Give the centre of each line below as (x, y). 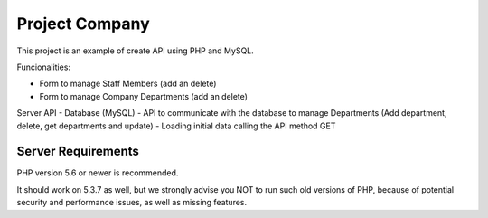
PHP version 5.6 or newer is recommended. (98, 173)
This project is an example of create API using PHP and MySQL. (136, 51)
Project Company (84, 24)
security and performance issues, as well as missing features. (132, 203)
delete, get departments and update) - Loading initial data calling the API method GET (176, 126)
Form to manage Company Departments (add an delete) (144, 96)
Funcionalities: (44, 67)
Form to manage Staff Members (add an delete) (128, 84)
